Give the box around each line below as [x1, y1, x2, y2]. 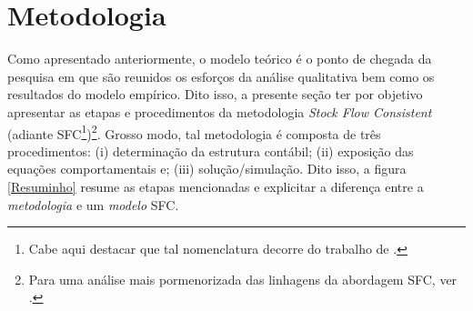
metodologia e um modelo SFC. [7, 195, 179, 214]
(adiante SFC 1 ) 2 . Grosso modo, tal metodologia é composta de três [7, 121, 381, 143]
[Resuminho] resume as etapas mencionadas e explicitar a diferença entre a [7, 176, 424, 196]
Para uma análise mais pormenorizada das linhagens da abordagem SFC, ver [28, 269, 458, 288]
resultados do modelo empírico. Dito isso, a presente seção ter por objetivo [7, 85, 423, 104]
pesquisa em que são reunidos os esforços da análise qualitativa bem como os [7, 66, 435, 85]
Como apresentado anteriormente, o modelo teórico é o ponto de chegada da [7, 49, 432, 68]
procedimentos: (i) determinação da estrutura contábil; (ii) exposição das [7, 141, 414, 160]
